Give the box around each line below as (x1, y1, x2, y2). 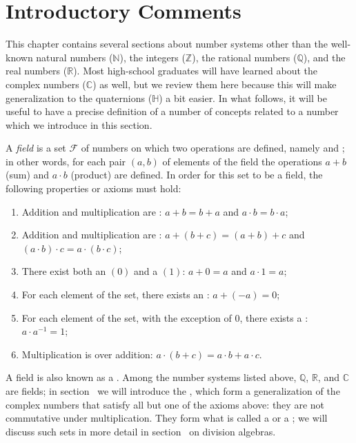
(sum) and (6, 167, 50, 182)
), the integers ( (119, 50, 186, 64)
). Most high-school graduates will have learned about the (73, 63, 317, 78)
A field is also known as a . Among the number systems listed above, (6, 370, 297, 384)
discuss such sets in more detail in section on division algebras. (6, 424, 276, 438)
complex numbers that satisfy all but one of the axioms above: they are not (6, 397, 324, 411)
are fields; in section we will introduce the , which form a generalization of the (6, 384, 340, 398)
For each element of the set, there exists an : (21, 287, 210, 302)
